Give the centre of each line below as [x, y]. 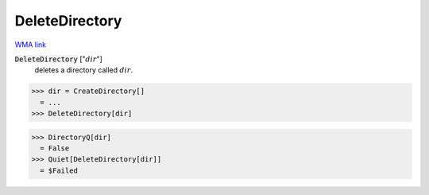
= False [55, 148]
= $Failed [59, 170]
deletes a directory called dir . [84, 70]
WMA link [31, 45]
